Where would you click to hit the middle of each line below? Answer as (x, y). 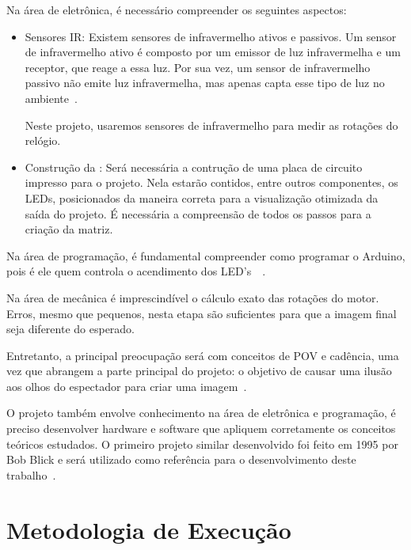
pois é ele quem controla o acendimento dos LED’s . (136, 271)
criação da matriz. (69, 229)
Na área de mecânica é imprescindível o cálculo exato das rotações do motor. (193, 297)
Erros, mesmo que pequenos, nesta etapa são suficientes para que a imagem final (202, 313)
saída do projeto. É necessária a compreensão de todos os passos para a (198, 213)
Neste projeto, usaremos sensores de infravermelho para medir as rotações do (211, 125)
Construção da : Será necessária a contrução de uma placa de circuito (194, 167)
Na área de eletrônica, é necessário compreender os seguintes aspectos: (177, 9)
